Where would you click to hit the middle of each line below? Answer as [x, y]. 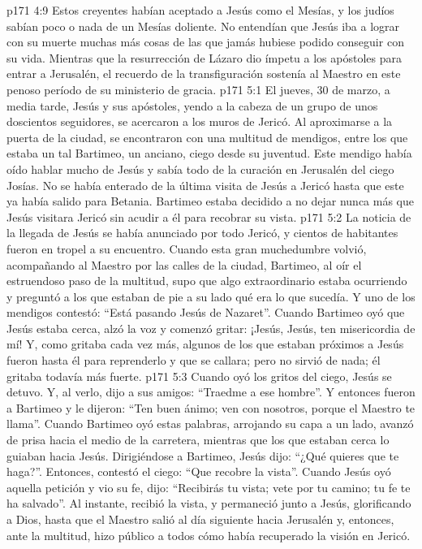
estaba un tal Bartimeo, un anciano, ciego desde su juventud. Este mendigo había [209, 153]
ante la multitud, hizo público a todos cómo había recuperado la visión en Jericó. [209, 535]
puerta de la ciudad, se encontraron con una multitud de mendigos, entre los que [207, 137]
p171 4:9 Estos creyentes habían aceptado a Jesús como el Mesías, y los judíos [200, 10]
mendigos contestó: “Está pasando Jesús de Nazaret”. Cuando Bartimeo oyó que [206, 312]
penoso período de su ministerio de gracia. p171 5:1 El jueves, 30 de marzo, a [198, 89]
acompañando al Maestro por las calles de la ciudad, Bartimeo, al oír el [184, 264]
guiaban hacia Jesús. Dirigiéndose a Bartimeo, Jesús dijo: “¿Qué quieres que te [203, 455]
